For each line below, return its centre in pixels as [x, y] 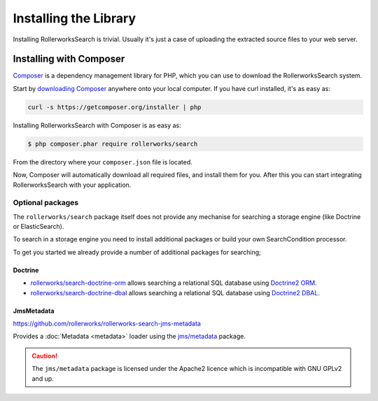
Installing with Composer [69, 59]
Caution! [45, 356]
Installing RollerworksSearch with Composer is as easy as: [97, 125]
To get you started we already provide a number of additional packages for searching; [137, 252]
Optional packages [46, 203]
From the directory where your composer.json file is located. [103, 162]
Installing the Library [75, 18]
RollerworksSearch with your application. [72, 185]
